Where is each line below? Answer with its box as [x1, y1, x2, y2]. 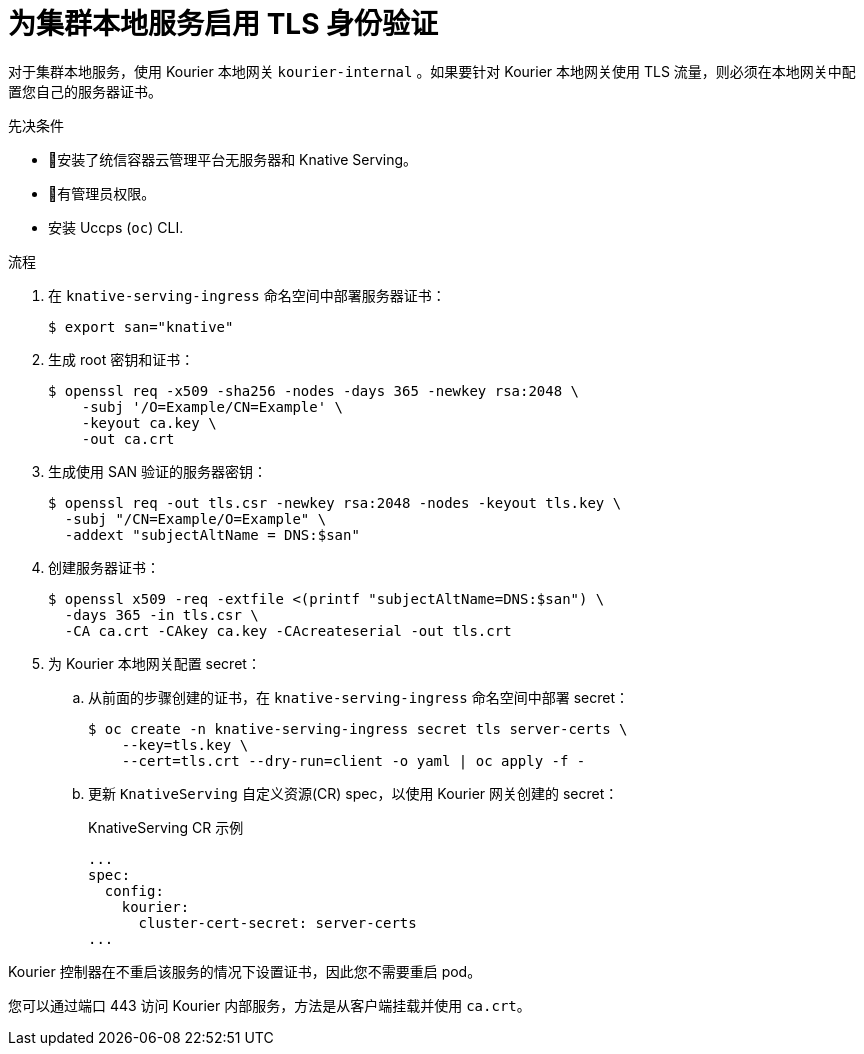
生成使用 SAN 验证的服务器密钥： [48, 462, 268, 480]
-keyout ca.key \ [81, 414, 217, 431]
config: [104, 882, 164, 899]
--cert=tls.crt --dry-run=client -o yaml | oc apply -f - [121, 752, 586, 769]
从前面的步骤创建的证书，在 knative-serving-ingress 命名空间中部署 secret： [88, 688, 630, 706]
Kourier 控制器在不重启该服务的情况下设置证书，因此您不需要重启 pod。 [8, 962, 482, 980]
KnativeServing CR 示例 [88, 818, 244, 836]
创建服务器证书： [48, 558, 160, 576]
